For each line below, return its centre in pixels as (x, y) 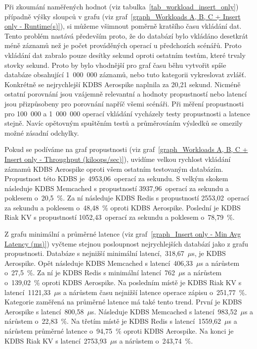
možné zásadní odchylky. (42, 132)
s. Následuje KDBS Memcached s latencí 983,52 (164, 311)
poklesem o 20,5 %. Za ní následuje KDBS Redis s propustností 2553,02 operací (127, 198)
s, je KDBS (209, 253)
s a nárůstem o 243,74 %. (154, 340)
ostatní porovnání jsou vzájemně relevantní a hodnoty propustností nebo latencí (126, 94)
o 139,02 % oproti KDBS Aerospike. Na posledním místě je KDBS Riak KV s (123, 282)
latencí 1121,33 (28, 292)
